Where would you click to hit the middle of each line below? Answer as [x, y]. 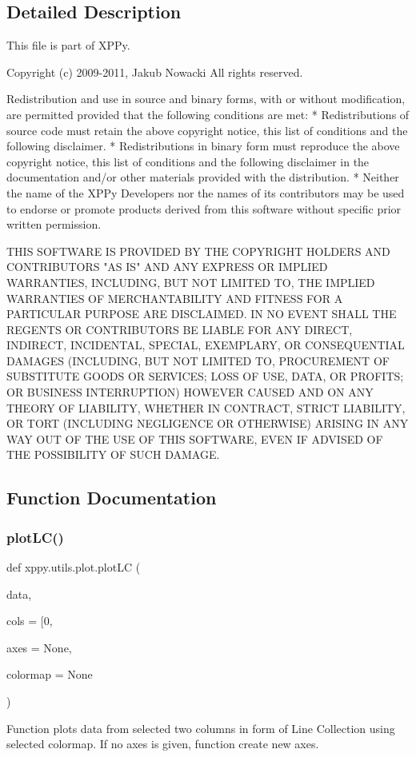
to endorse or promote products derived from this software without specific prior [204, 208]
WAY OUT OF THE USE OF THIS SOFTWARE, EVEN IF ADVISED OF [195, 438]
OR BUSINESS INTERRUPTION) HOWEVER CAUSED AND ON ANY [190, 392]
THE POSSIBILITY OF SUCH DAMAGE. [113, 454]
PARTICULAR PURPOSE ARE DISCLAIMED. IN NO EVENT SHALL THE [202, 314]
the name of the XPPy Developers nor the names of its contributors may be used [206, 192]
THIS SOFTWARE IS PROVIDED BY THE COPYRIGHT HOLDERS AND [198, 251]
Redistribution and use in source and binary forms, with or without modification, [206, 99]
